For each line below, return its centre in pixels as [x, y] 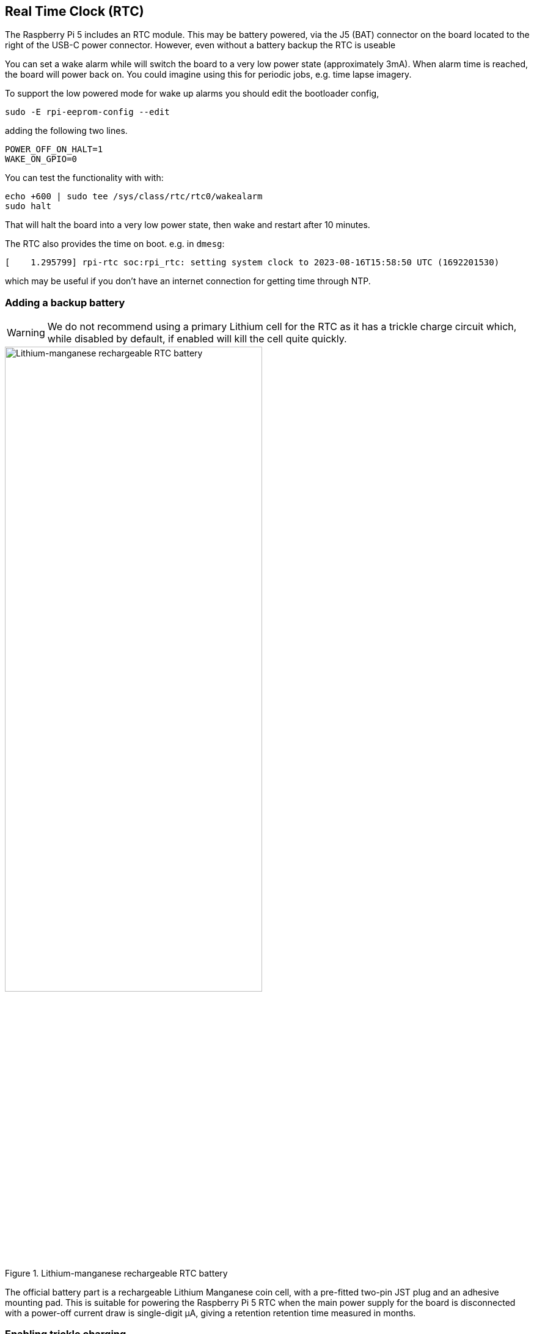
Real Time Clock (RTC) [75, 11]
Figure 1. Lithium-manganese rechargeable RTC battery [116, 1273]
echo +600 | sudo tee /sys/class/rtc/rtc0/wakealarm [134, 197]
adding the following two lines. [66, 131]
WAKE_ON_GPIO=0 [41, 159]
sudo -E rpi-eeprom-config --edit [87, 112]
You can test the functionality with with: [84, 178]
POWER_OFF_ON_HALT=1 [54, 149]
